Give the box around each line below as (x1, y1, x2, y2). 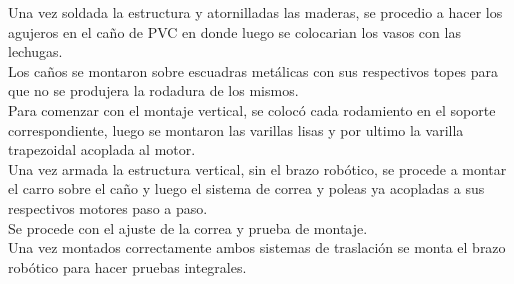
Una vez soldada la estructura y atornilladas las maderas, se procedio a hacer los (8, 2, 503, 22)
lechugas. (8, 41, 63, 62)
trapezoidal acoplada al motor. (8, 139, 196, 160)
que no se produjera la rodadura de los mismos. (8, 80, 299, 101)
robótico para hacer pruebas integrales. (8, 256, 247, 277)
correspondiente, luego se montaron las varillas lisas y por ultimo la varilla (8, 119, 464, 140)
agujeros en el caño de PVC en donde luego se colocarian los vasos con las (8, 21, 461, 42)
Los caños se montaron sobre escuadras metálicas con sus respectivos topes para (8, 60, 499, 81)
